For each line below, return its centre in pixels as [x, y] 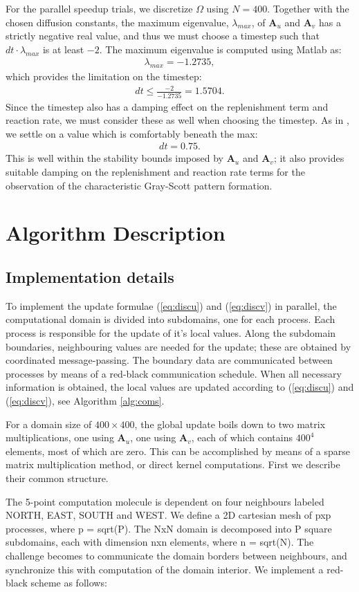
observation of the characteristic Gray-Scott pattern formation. [139, 185]
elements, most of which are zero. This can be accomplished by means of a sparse [178, 451]
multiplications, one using [60, 437]
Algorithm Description [116, 233]
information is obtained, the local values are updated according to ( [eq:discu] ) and [180, 387]
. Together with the [308, 8]
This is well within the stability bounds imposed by [115, 158]
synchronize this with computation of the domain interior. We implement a [165, 569]
